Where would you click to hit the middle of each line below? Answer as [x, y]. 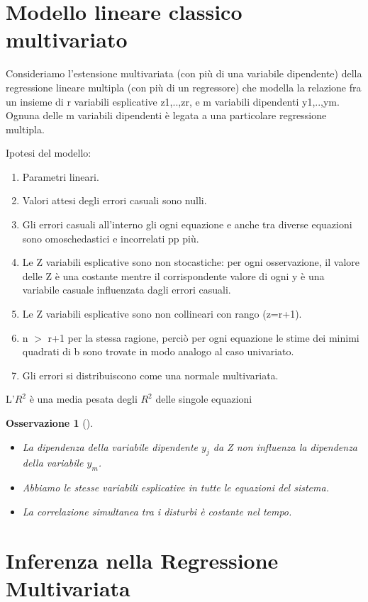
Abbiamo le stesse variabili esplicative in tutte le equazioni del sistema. [175, 487]
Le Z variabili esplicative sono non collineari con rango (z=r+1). [162, 314]
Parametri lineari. [61, 176]
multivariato [67, 39]
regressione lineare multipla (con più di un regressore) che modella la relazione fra [184, 87]
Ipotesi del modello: [49, 153]
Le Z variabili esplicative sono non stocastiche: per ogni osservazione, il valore [191, 262]
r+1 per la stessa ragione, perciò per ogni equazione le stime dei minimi [203, 337]
